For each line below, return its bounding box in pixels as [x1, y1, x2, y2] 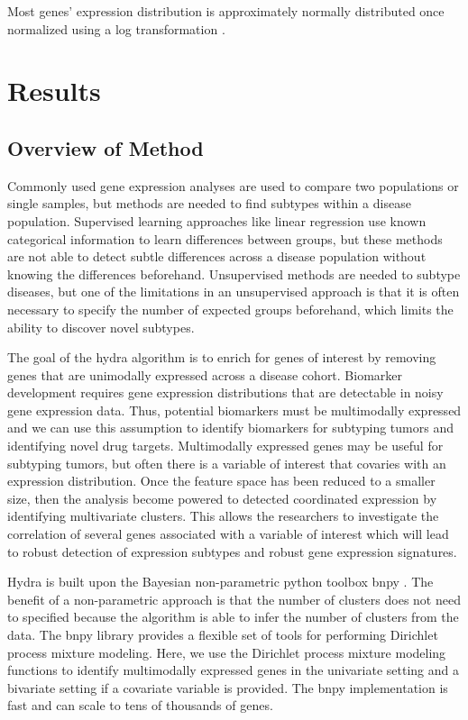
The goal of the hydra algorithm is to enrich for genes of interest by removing [7, 348, 436, 367]
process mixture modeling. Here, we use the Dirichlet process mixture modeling [7, 643, 446, 661]
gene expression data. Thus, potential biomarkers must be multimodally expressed [7, 400, 462, 419]
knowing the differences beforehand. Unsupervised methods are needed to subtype [7, 264, 461, 283]
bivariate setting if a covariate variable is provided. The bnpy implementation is [7, 678, 448, 697]
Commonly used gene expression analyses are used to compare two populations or [7, 176, 459, 195]
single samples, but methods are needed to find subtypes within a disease [7, 194, 411, 213]
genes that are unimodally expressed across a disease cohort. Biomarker [7, 365, 403, 384]
